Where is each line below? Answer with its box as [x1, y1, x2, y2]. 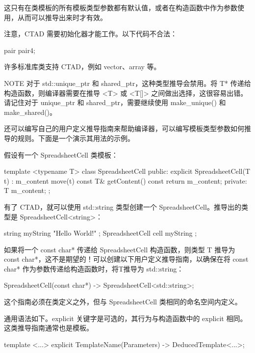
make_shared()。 [4, 107, 57, 117]
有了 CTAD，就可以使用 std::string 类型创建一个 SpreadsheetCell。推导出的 [4, 201, 241, 212]
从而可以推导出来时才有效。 [17, 12, 107, 22]
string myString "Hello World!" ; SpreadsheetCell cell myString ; [4, 228, 197, 238]
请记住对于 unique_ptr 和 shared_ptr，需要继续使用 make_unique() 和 [4, 97, 226, 108]
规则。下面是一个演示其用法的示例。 [17, 133, 134, 143]
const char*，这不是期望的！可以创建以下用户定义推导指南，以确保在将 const [4, 254, 249, 264]
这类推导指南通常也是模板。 [4, 323, 93, 333]
